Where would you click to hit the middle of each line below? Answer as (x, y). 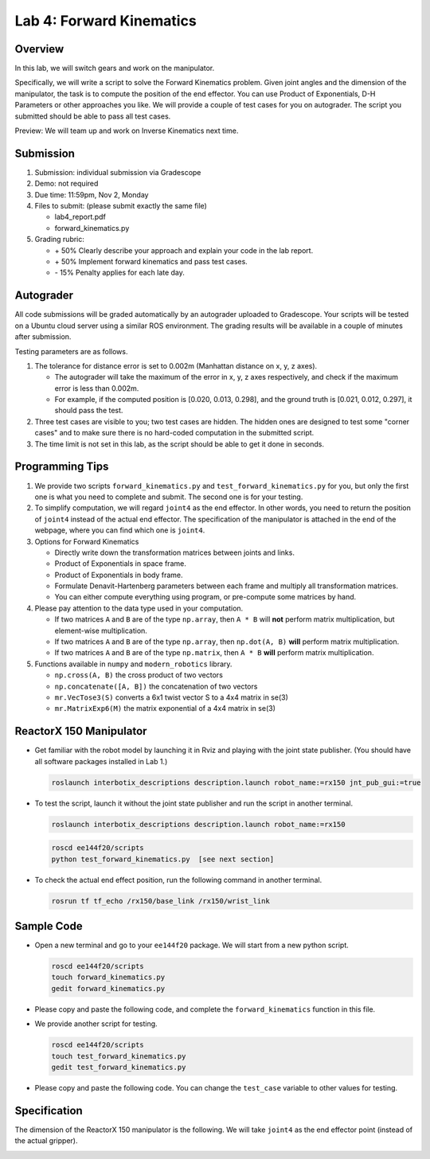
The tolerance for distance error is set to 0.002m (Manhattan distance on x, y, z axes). (176, 365)
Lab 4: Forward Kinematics (106, 21)
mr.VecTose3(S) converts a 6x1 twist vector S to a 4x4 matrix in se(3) (171, 697)
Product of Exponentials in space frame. (120, 564)
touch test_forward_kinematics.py (119, 1056)
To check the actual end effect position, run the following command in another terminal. (178, 880)
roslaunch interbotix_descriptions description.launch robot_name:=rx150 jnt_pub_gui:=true (236, 782)
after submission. (43, 337)
